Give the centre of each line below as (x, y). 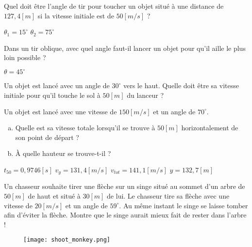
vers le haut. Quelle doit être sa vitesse (181, 85)
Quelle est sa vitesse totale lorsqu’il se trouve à (85, 128)
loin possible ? (25, 57)
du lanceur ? (145, 95)
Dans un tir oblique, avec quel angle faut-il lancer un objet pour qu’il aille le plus (125, 48)
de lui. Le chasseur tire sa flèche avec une (168, 196)
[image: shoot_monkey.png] (67, 240)
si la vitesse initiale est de (76, 15)
